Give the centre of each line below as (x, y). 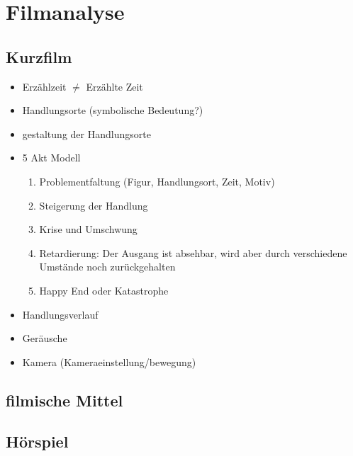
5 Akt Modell (51, 158)
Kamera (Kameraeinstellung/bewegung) (109, 361)
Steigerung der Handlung (94, 205)
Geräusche (45, 338)
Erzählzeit (44, 86)
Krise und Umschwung (88, 229)
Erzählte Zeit (114, 86)
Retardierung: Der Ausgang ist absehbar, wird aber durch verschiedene (193, 252)
